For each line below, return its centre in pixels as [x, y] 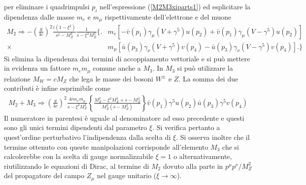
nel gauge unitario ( [127, 175]
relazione [17, 78]
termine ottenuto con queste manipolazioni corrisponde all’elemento [106, 146]
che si [231, 146]
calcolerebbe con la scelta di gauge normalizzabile [79, 156]
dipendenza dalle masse [39, 16]
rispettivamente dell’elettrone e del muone [168, 16]
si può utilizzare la [205, 68]
